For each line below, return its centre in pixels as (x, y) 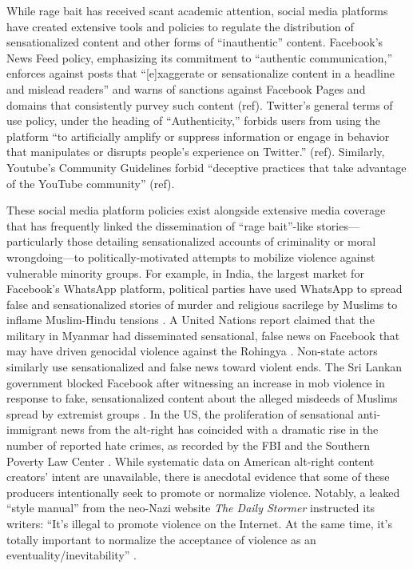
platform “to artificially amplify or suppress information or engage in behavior (198, 136)
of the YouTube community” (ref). (91, 183)
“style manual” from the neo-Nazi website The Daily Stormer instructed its (191, 508)
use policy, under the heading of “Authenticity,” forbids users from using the (194, 120)
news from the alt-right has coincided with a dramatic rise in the (220, 429)
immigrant (32, 429)
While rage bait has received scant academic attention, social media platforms (197, 10)
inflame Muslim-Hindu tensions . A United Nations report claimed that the (191, 320)
